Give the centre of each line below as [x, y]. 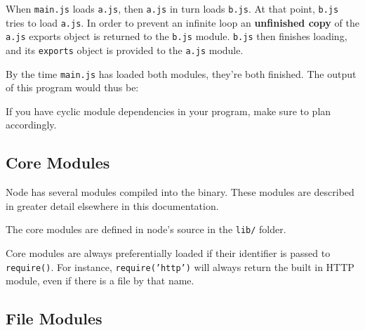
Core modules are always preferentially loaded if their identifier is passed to [168, 253]
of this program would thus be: [72, 87]
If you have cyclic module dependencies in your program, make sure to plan [168, 111]
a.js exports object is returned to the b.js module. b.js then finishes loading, [177, 36]
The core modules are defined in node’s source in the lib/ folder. [146, 229]
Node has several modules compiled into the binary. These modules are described [180, 192]
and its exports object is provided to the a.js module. [125, 49]
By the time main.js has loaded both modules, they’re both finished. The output [181, 73]
